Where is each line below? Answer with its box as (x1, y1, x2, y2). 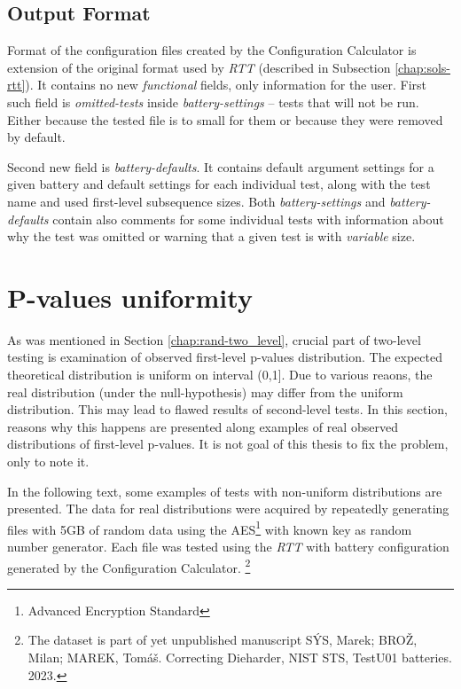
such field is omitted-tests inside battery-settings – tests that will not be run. (7, 92, 419, 111)
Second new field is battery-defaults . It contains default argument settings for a (7, 157, 434, 176)
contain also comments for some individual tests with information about (52, 209, 444, 228)
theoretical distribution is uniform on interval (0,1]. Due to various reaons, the (7, 365, 433, 384)
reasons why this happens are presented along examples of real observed (7, 417, 398, 435)
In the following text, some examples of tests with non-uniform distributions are (7, 482, 442, 500)
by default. (7, 128, 66, 146)
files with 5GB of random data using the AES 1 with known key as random (7, 517, 412, 538)
